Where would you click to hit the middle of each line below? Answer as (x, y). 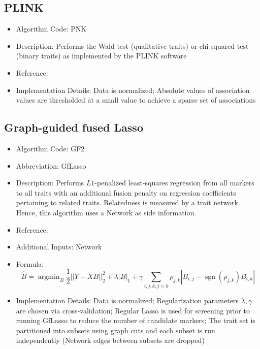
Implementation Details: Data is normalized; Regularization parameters (127, 300)
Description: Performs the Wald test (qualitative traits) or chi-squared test (132, 45)
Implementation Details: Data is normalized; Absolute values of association (133, 90)
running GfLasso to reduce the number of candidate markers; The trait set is (136, 320)
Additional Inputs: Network (59, 247)
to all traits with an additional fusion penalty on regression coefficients (126, 192)
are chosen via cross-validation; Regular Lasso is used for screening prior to (133, 310)
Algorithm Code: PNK (51, 29)
